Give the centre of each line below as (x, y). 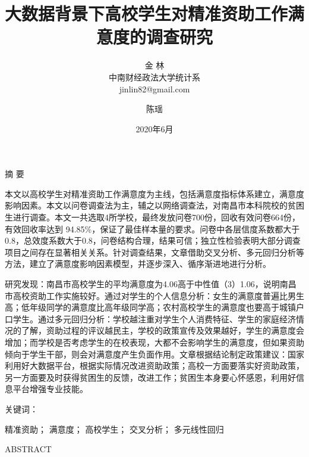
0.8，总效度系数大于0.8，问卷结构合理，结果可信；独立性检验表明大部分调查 (153, 240)
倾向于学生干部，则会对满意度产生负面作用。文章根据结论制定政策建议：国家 (154, 354)
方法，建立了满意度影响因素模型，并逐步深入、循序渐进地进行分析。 (138, 264)
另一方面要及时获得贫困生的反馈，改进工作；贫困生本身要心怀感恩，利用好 (150, 377)
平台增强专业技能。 (50, 389)
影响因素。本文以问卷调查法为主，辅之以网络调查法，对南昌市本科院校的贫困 (154, 205)
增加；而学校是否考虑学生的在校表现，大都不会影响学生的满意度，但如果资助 (154, 342)
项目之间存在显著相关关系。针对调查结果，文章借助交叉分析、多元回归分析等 (154, 252)
